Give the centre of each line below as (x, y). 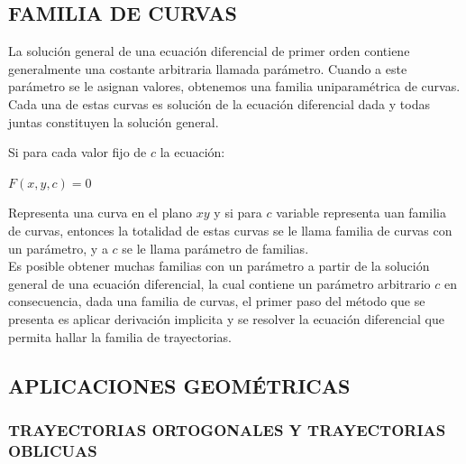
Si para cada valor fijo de (78, 152)
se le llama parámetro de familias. (215, 248)
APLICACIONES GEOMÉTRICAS (179, 385)
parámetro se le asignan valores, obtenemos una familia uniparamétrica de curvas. (234, 86)
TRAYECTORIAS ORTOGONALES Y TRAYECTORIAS (227, 429)
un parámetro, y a (58, 248)
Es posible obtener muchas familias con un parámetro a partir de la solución (219, 266)
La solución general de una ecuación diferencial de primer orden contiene (209, 51)
